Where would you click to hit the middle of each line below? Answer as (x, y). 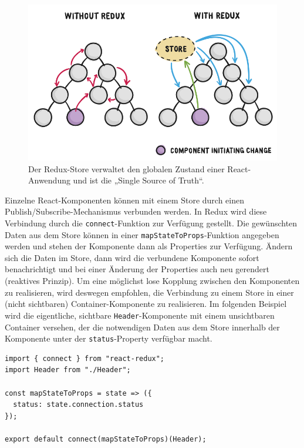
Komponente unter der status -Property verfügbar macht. (109, 338)
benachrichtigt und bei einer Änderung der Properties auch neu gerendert (137, 269)
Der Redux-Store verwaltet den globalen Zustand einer (126, 168)
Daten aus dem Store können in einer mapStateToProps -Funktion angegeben (142, 234)
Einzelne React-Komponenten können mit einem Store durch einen (125, 200)
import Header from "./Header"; (68, 370)
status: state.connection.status (78, 405)
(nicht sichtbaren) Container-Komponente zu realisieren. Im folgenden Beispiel (146, 304)
